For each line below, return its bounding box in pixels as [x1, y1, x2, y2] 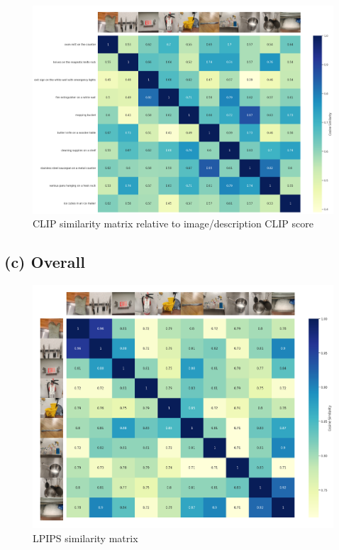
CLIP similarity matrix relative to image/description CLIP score [33, 216, 313, 231]
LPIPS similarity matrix [33, 530, 138, 545]
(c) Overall [4, 251, 85, 273]
